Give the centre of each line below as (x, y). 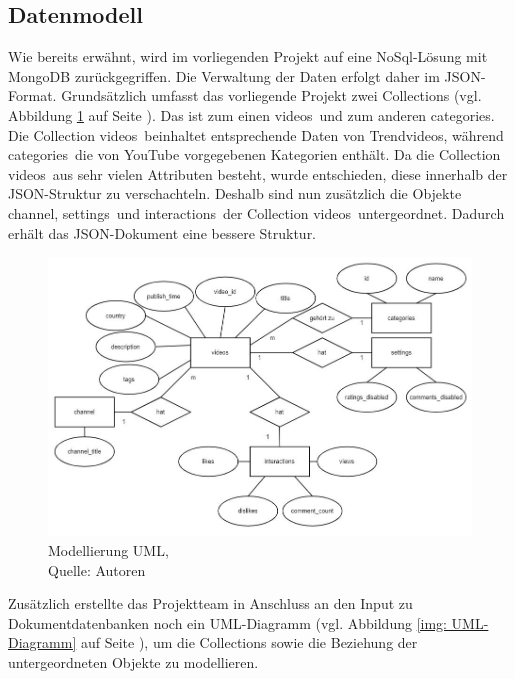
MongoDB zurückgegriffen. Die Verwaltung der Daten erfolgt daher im (224, 75)
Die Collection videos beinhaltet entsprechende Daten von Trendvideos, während (256, 134)
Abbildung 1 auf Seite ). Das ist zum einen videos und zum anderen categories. (251, 114)
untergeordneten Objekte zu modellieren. (133, 661)
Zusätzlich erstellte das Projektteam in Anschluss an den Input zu (210, 603)
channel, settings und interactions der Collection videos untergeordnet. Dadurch (256, 212)
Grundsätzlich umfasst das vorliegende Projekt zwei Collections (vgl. (271, 95)
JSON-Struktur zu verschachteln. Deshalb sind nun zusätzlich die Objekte (235, 193)
